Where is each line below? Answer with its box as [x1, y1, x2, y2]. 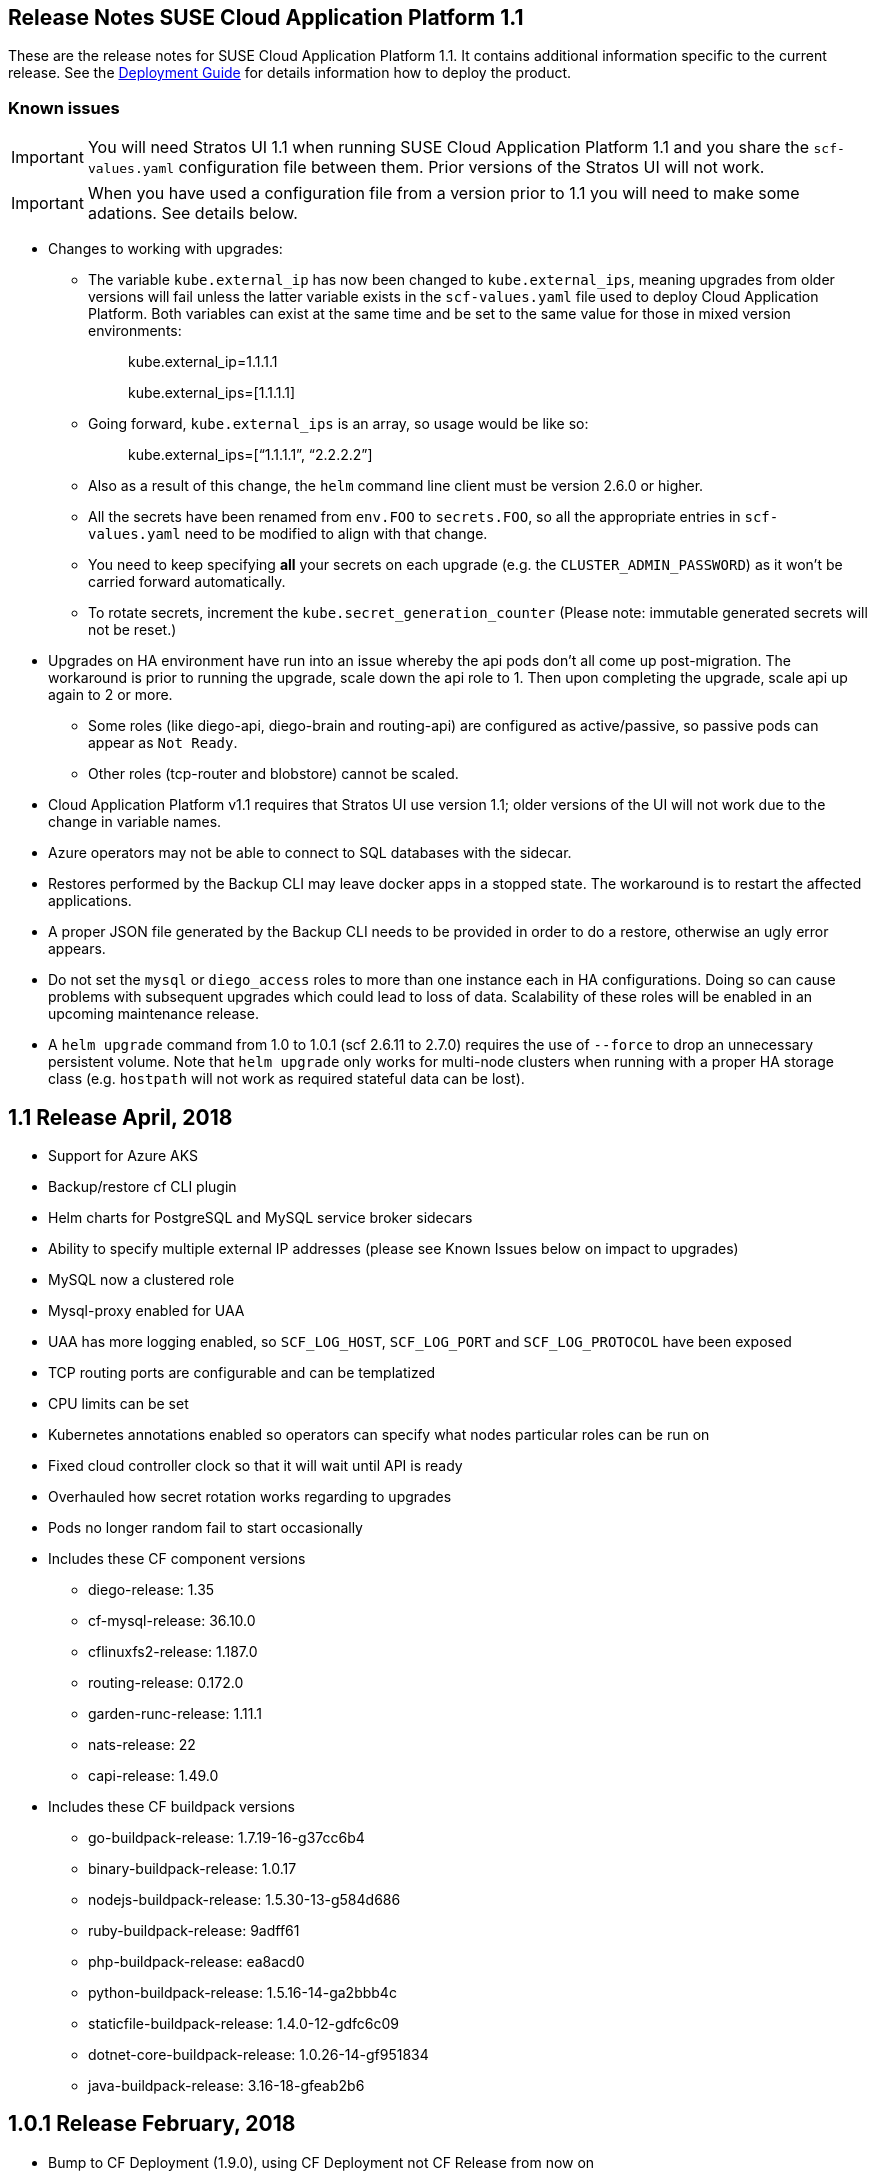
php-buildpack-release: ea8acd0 [88, 1953, 305, 1971]
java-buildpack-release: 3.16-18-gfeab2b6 [88, 2077, 365, 2095]
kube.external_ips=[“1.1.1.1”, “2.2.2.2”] [128, 446, 373, 464]
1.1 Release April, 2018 [8, 1104, 233, 1130]
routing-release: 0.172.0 [88, 1674, 244, 1692]
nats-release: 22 [88, 1736, 196, 1754]
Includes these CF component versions [48, 1550, 306, 1568]
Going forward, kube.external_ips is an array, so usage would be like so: [88, 415, 589, 433]
